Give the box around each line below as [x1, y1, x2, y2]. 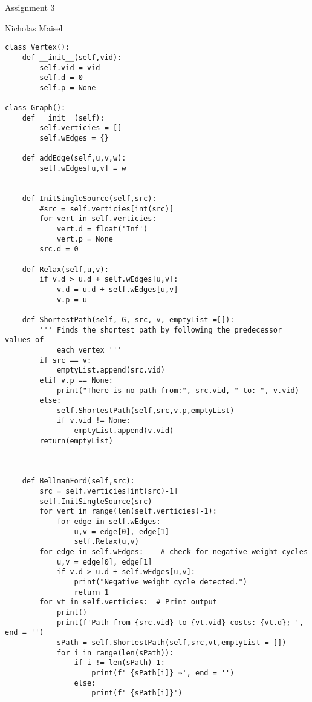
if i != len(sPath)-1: [74, 658, 165, 667]
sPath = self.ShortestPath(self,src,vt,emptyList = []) [56, 638, 287, 647]
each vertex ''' [56, 345, 122, 354]
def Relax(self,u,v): [22, 265, 109, 274]
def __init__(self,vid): [22, 53, 122, 62]
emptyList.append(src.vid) [56, 366, 165, 375]
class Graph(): [5, 104, 66, 113]
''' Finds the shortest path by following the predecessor [39, 325, 282, 334]
